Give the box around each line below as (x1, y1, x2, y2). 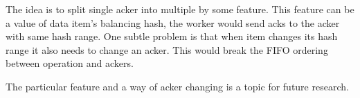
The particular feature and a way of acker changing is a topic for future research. (6, 79, 349, 93)
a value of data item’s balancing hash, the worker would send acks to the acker (6, 15, 340, 30)
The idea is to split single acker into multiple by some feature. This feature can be (6, 2, 354, 16)
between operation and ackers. (6, 56, 134, 70)
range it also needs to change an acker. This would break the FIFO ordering (6, 42, 328, 57)
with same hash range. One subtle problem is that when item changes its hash (6, 29, 338, 43)
